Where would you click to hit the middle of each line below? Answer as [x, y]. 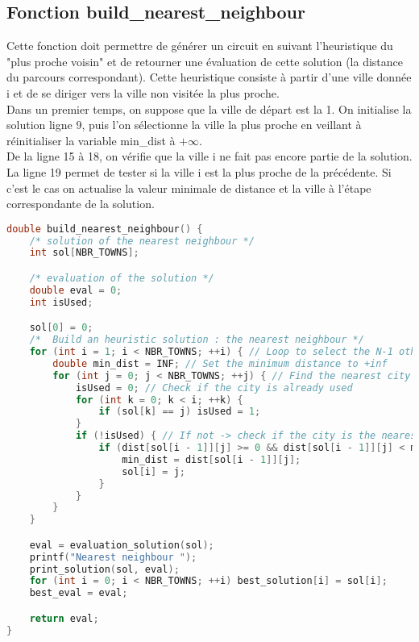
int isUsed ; [61, 302]
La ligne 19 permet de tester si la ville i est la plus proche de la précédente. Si [199, 171]
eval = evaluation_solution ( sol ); [122, 545]
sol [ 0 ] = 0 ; [61, 328]
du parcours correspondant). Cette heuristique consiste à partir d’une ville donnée [209, 77]
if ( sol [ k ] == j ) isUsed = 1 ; [180, 412]
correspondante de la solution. [81, 204]
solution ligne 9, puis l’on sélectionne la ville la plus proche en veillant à [184, 125]
